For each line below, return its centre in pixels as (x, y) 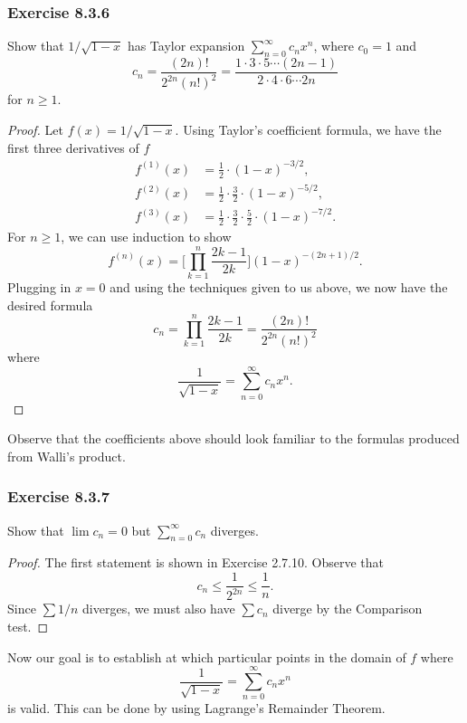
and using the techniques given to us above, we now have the (279, 287)
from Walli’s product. (67, 456)
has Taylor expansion (186, 46)
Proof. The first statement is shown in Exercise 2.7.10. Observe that (196, 562)
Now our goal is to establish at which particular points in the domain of (207, 656)
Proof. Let (35, 130)
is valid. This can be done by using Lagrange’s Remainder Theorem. (196, 708)
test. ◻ (28, 627)
